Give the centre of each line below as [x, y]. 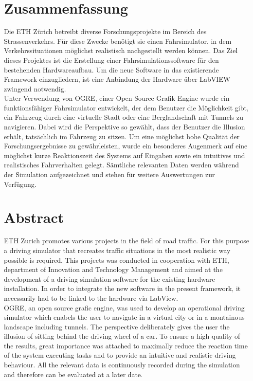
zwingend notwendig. [35, 88]
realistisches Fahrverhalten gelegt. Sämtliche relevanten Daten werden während [122, 165]
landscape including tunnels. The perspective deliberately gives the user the [117, 326]
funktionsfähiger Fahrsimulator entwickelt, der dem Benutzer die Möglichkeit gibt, [126, 107]
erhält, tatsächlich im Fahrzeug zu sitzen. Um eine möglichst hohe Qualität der [122, 136]
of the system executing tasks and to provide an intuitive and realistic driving [120, 355]
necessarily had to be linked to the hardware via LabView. [91, 298]
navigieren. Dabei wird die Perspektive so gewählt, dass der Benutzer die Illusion [125, 127]
